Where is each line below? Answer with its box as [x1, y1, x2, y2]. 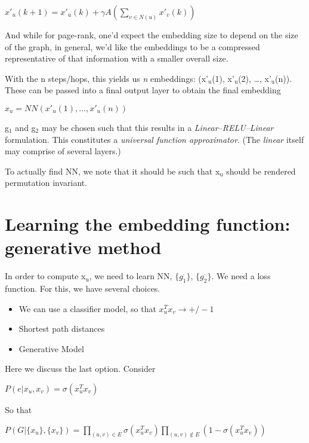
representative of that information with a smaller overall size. [5, 52, 228, 65]
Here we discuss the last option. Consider [5, 362, 156, 375]
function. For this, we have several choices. [5, 282, 160, 295]
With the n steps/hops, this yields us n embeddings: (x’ [5, 72, 208, 84]
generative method [5, 235, 162, 259]
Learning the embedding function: [5, 212, 291, 236]
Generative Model [18, 342, 84, 355]
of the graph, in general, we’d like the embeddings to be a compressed [5, 40, 260, 53]
